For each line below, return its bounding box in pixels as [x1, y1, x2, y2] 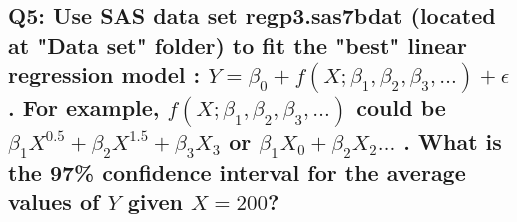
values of [8, 186, 100, 217]
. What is [403, 125, 502, 156]
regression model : [8, 59, 201, 90]
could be [356, 92, 446, 123]
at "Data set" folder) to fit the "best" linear [8, 29, 468, 60]
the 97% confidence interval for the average [8, 156, 466, 187]
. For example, [8, 92, 160, 123]
